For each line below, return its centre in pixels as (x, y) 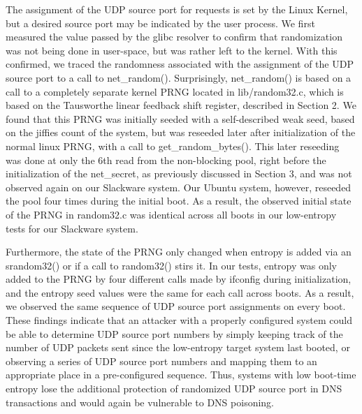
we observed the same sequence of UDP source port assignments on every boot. (176, 306)
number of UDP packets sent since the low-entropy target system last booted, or (178, 347)
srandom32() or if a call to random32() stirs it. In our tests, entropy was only (171, 265)
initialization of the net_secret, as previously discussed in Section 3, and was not (179, 173)
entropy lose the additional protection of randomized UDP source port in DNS (174, 389)
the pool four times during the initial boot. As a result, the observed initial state (179, 201)
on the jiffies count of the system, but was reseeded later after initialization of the (181, 132)
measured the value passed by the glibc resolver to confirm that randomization (174, 37)
